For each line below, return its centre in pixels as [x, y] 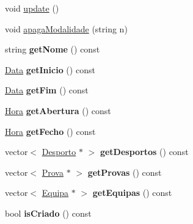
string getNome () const [53, 49]
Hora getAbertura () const [58, 110]
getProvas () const [125, 172]
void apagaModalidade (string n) [66, 28]
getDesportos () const [144, 152]
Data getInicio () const [50, 69]
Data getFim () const [47, 90]
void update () [32, 8]
